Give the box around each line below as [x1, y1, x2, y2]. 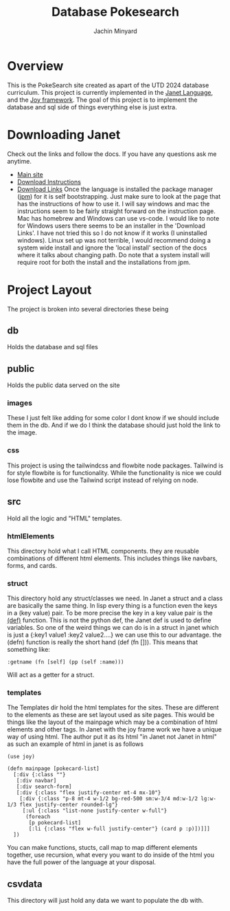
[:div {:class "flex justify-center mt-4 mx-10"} [16, 789, 161, 796]
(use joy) [7, 754, 36, 760]
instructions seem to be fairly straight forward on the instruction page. [16, 207, 216, 215]
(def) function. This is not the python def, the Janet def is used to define [7, 616, 211, 624]
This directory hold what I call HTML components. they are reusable [7, 547, 199, 555]
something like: [7, 646, 50, 654]
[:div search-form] [16, 783, 72, 791]
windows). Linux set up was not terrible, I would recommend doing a [16, 236, 211, 244]
